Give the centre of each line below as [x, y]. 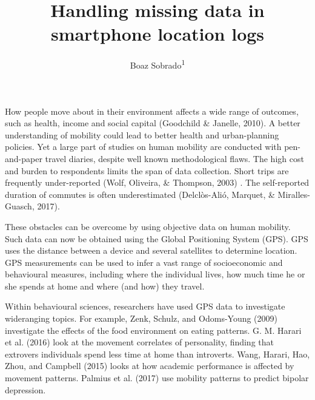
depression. [25, 389]
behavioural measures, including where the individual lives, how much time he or [155, 274]
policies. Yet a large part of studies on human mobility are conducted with [143, 147]
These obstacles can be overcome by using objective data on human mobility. [148, 226]
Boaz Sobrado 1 [157, 64]
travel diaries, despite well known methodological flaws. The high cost [174, 158]
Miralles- [294, 194]
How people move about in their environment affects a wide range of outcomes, [152, 111]
